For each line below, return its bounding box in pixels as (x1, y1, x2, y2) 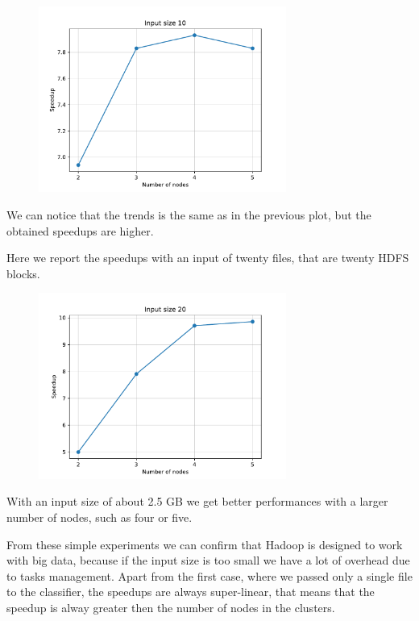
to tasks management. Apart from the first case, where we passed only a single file (6, 567, 413, 584)
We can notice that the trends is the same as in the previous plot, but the (6, 206, 371, 223)
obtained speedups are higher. (6, 222, 154, 239)
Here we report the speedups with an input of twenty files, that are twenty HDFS (6, 249, 409, 266)
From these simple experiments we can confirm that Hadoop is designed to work (6, 536, 403, 552)
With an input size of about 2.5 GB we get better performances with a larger (6, 493, 388, 510)
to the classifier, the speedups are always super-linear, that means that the (6, 583, 375, 600)
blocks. (6, 265, 40, 281)
